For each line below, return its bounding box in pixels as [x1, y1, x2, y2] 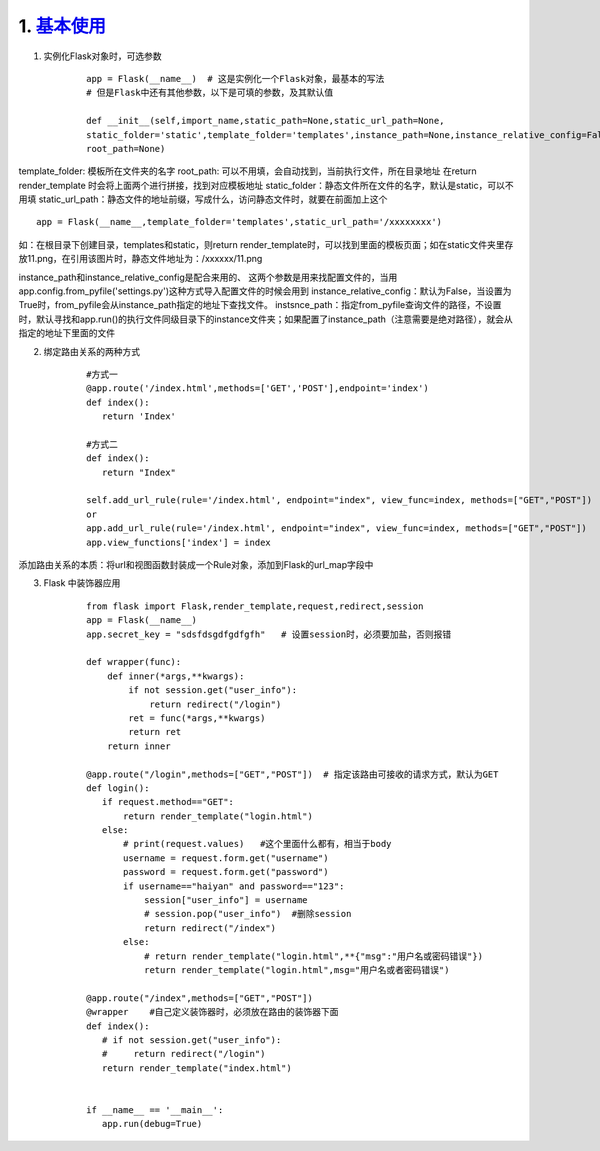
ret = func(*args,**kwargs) [128, 712, 266, 724]
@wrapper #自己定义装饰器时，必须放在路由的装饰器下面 [86, 1006, 339, 1018]
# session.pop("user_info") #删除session [143, 908, 352, 920]
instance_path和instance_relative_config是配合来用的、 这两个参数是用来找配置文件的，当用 [18, 271, 398, 283]
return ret [128, 726, 182, 738]
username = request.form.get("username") [123, 852, 329, 864]
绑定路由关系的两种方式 [43, 345, 140, 357]
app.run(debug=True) [101, 1118, 203, 1130]
